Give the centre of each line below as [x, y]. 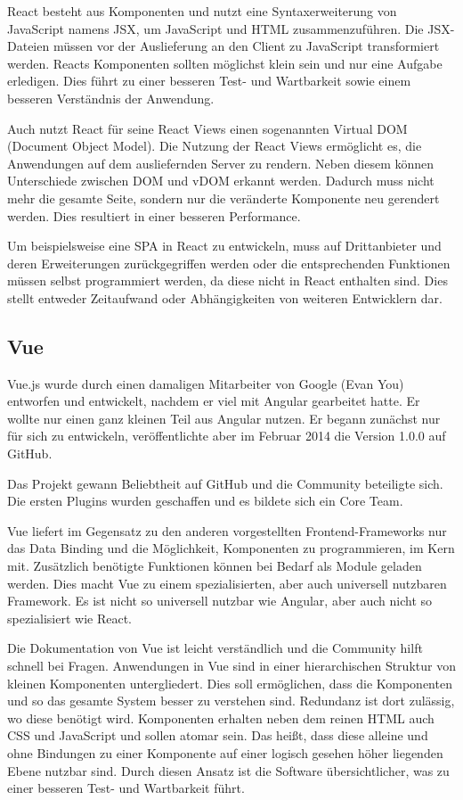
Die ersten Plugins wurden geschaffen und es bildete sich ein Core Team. [205, 501]
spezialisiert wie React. [69, 618]
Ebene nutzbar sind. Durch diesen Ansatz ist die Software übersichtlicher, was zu [228, 770]
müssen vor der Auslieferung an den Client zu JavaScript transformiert [246, 46]
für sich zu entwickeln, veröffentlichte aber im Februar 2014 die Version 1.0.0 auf [227, 436]
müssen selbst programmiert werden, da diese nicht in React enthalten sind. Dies [227, 280]
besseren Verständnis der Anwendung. [111, 98]
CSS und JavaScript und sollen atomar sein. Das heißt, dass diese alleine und [218, 735]
